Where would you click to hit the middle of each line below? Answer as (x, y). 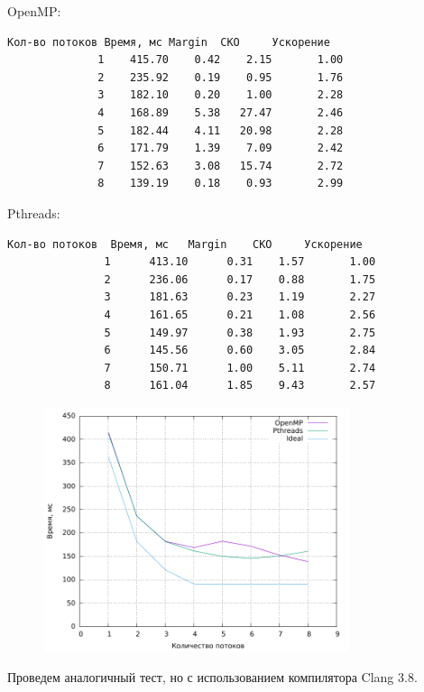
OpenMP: (34, 11)
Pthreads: (34, 212)
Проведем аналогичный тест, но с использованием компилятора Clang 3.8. (212, 676)
